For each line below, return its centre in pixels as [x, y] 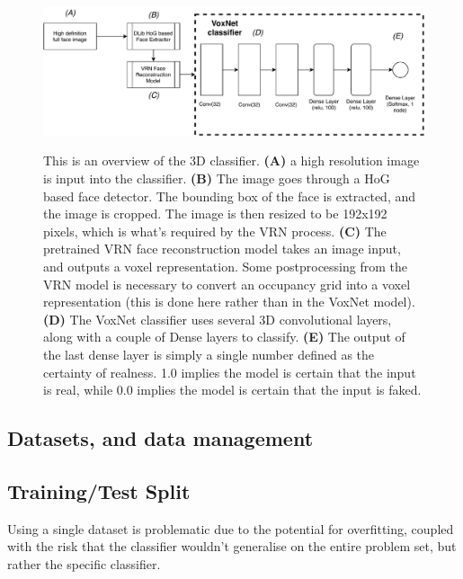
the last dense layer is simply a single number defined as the [209, 354]
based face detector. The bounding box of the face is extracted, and [230, 196]
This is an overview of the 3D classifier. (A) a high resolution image [231, 160]
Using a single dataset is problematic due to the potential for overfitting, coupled [231, 528]
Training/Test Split [99, 490]
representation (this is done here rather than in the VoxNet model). [229, 302]
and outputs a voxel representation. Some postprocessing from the [225, 266]
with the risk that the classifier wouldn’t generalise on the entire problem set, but [232, 546]
